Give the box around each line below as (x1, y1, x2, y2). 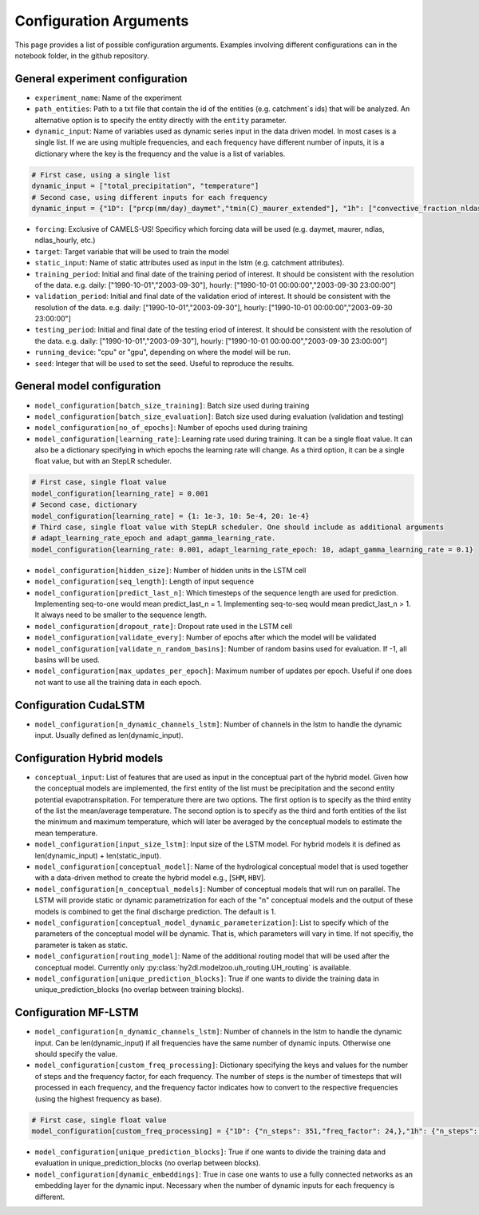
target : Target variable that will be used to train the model (34, 246, 229, 256)
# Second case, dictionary (31, 500, 137, 509)
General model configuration (14, 380, 161, 393)
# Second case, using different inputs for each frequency (31, 193, 267, 201)
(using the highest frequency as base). (34, 1093, 163, 1103)
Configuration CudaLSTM (14, 698, 145, 711)
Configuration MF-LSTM (14, 1006, 139, 1019)
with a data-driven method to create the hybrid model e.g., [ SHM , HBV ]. (34, 873, 267, 882)
